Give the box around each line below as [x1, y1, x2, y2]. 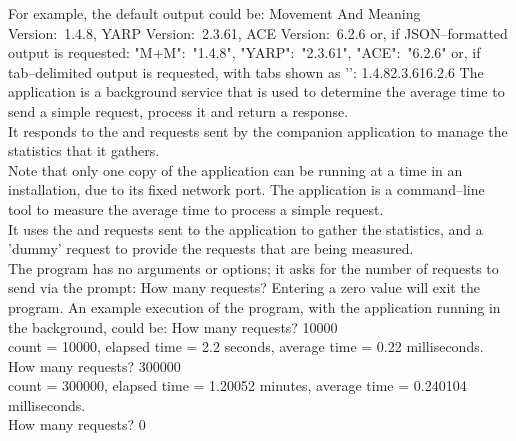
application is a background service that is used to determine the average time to [8, 81, 505, 102]
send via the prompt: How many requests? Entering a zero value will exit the [8, 277, 480, 298]
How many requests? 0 [8, 414, 146, 435]
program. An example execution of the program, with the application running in [8, 296, 501, 317]
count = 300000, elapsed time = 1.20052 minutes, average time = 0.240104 [8, 375, 467, 396]
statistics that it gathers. [8, 140, 160, 161]
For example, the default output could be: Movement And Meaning [8, 3, 421, 23]
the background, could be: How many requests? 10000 [8, 316, 338, 337]
